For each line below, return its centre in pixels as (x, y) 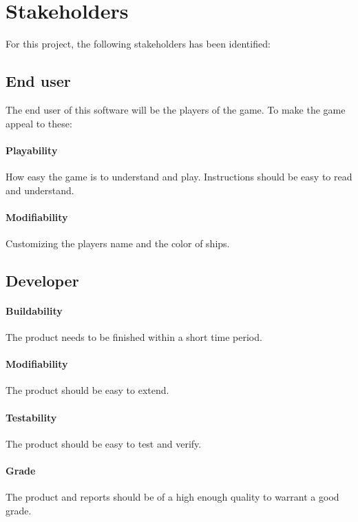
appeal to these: (39, 123)
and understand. (40, 190)
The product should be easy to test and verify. (104, 443)
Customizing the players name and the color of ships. (118, 243)
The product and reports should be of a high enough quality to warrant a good (172, 497)
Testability (31, 417)
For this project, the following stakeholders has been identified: (138, 44)
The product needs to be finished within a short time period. (134, 337)
